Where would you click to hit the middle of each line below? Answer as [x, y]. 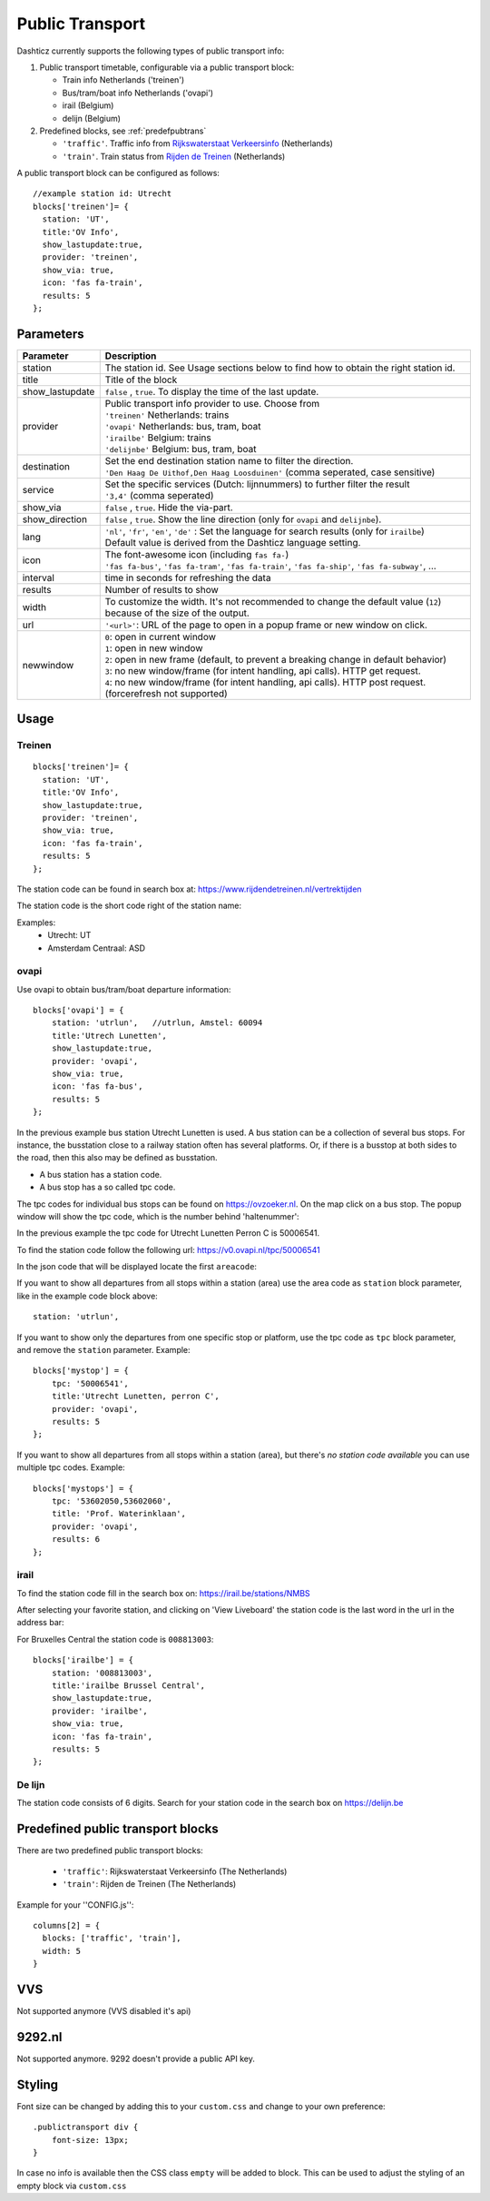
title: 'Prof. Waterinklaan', [118, 1514]
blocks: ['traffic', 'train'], [112, 1938]
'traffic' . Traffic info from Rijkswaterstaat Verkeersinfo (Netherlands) [197, 143]
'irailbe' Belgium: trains [158, 438]
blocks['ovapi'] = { [78, 1011]
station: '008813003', [102, 1673]
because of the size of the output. [177, 613]
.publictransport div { [86, 2127]
